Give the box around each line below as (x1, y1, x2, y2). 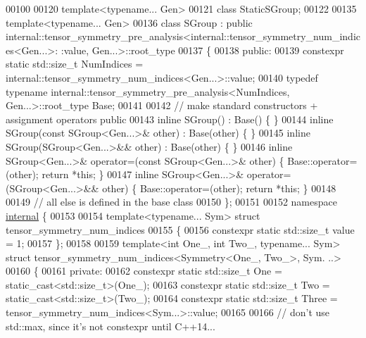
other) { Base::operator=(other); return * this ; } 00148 (102, 180, 336, 195)
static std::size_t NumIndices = (6, 56, 144, 71)
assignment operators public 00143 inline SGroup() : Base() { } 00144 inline (6, 111, 334, 126)
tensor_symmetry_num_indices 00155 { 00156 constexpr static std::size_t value (6, 222, 355, 237)
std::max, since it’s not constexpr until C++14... (6, 318, 215, 333)
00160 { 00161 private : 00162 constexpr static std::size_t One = (6, 263, 282, 278)
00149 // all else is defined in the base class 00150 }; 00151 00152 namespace (6, 194, 337, 209)
